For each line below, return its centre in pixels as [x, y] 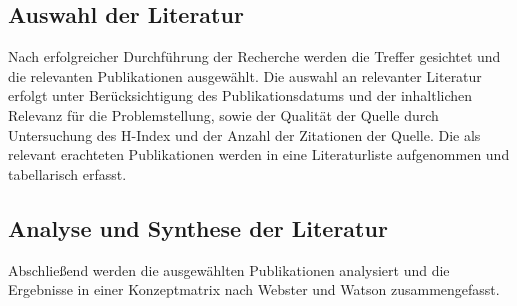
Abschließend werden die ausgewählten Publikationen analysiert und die [229, 269]
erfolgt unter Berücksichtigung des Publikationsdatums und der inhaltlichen [240, 95]
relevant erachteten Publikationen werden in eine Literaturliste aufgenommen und [259, 154]
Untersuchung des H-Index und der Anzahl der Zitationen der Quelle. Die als [244, 134]
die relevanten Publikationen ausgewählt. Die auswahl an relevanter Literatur [245, 75]
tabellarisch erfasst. [67, 173]
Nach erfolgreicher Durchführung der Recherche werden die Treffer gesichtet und [254, 56]
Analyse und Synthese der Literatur [198, 227]
